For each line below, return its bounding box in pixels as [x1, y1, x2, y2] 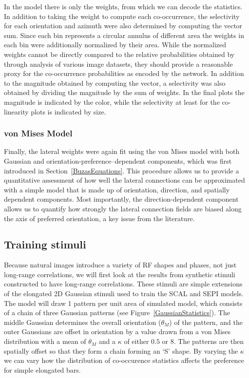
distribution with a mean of [4, 336, 86, 346]
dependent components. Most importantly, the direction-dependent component [4, 194, 239, 204]
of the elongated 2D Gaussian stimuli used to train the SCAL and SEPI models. [4, 288, 244, 299]
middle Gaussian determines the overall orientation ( [4, 317, 161, 327]
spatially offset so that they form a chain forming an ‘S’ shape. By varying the [4, 345, 238, 356]
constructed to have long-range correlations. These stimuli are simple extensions [4, 279, 243, 289]
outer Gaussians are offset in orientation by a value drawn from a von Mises [4, 326, 231, 337]
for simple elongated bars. [4, 364, 81, 375]
